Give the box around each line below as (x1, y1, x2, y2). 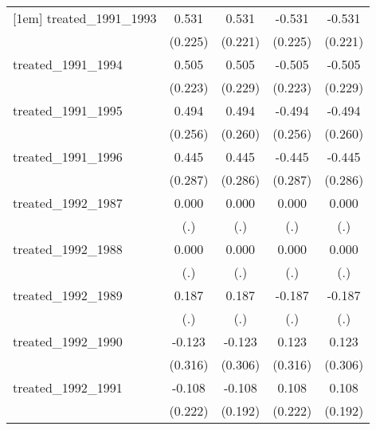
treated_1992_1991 (13, 378, 123, 397)
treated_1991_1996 (13, 147, 123, 166)
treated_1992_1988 (13, 240, 123, 258)
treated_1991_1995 (13, 101, 123, 119)
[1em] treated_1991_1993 (13, 9, 157, 27)
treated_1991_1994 (13, 55, 123, 73)
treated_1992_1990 (13, 332, 123, 350)
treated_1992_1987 (13, 193, 123, 212)
